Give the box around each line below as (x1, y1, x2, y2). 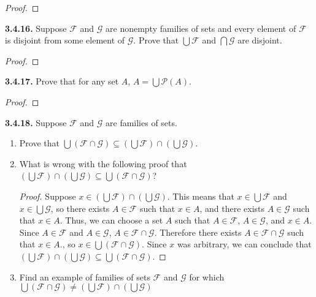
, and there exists (199, 201, 265, 214)
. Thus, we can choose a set (60, 214, 163, 227)
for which (189, 270, 225, 283)
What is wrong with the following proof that (19, 157, 187, 170)
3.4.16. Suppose (5, 21, 67, 34)
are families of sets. (106, 116, 177, 129)
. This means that (167, 189, 234, 202)
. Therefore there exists (154, 225, 242, 238)
